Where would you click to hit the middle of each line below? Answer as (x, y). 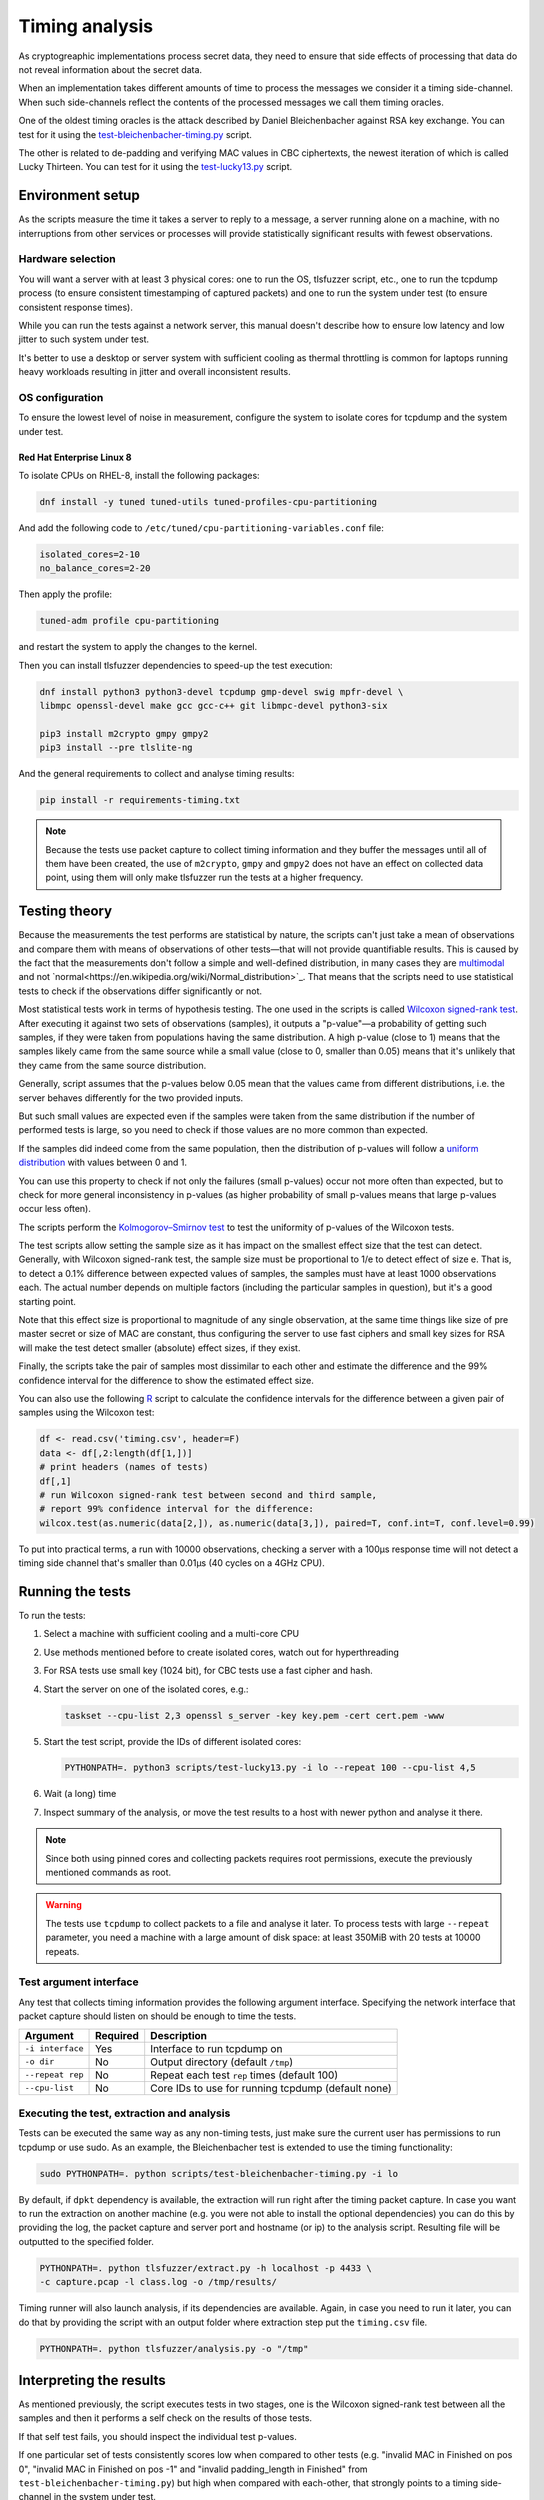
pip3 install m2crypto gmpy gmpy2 (124, 733)
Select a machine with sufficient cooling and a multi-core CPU (171, 1634)
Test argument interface (78, 1982)
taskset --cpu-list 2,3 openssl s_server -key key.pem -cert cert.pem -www (254, 1715)
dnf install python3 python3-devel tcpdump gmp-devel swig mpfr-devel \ (221, 691)
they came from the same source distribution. (112, 1065)
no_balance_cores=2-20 (95, 568)
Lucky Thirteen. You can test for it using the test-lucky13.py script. (155, 167)
